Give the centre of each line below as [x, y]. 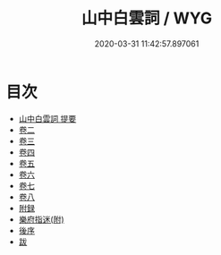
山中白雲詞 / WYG [147, 18]
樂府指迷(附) [42, 219]
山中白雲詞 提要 [47, 118]
